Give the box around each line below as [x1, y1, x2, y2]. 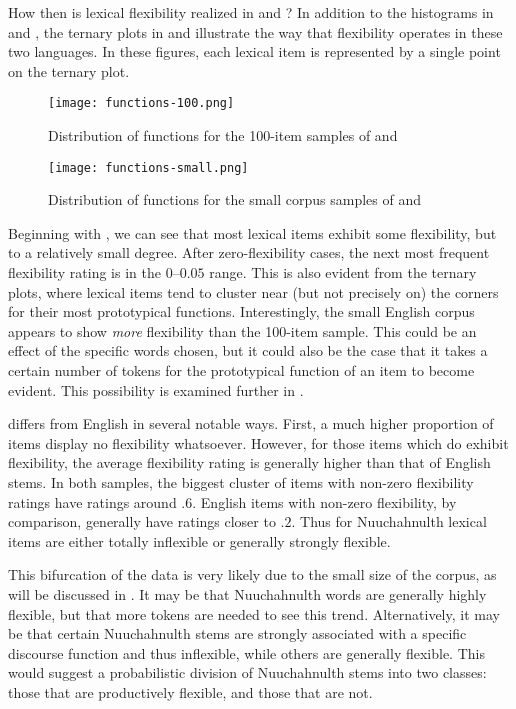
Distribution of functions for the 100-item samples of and [48, 125, 398, 146]
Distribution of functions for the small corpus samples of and [48, 189, 421, 210]
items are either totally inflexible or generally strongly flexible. [8, 530, 391, 551]
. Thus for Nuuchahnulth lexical [291, 511, 487, 532]
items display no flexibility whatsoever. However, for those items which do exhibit [8, 432, 509, 453]
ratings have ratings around [8, 491, 177, 512]
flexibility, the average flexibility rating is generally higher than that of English [8, 452, 491, 473]
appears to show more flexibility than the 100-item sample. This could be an [8, 320, 477, 341]
